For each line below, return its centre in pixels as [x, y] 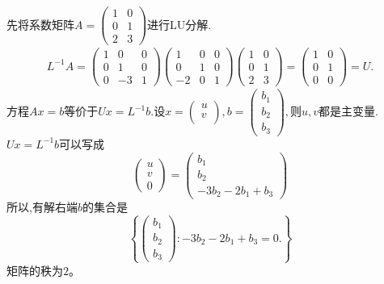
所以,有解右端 [42, 207]
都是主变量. [348, 111]
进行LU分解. [179, 24]
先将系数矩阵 [40, 24]
